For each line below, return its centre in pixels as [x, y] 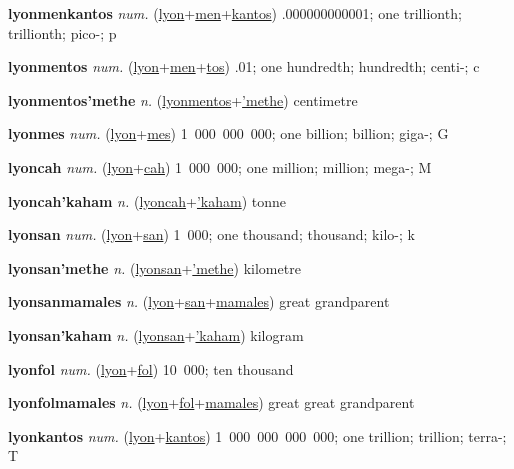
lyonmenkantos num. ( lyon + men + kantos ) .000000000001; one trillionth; [235, 13]
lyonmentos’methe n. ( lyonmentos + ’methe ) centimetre [183, 99]
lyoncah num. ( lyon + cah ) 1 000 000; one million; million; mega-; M [220, 166]
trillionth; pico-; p [62, 32]
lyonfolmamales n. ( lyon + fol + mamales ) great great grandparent [211, 402]
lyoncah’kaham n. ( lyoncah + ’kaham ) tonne [147, 200]
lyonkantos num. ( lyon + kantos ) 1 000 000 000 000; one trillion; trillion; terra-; [257, 435]
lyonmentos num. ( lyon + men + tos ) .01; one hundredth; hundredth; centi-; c [244, 66]
